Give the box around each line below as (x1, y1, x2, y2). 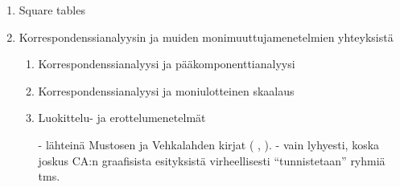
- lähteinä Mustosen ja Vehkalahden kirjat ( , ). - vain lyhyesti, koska (38, 136, 380, 152)
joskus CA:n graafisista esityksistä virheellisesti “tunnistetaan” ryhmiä (38, 152, 386, 169)
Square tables (19, 2, 85, 18)
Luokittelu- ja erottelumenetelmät (38, 109, 206, 126)
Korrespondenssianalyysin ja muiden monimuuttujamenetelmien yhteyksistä (19, 28, 394, 45)
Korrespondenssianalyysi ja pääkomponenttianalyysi (38, 55, 295, 72)
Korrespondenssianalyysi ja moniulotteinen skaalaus (38, 82, 295, 99)
